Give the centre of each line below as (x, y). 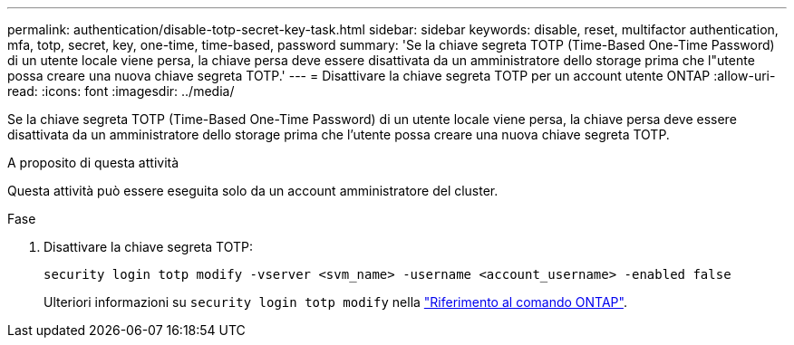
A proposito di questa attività (93, 163)
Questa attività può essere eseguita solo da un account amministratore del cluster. (253, 191)
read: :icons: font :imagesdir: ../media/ (121, 91)
